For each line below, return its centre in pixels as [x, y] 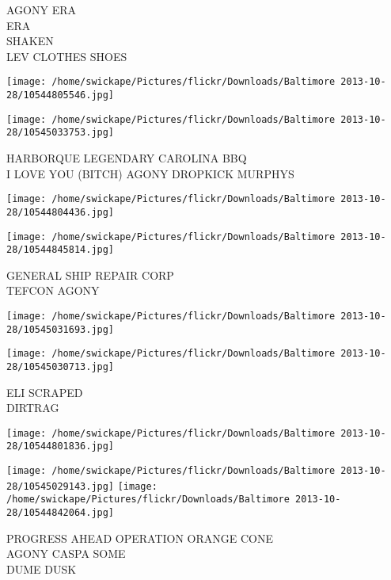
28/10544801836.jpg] [61, 446]
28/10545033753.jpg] [61, 133]
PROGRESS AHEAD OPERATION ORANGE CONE [140, 538]
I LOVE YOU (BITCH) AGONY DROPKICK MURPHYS [150, 173]
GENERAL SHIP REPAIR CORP [90, 275]
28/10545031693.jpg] [61, 329]
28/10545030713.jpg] [61, 366]
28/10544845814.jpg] [61, 250]
